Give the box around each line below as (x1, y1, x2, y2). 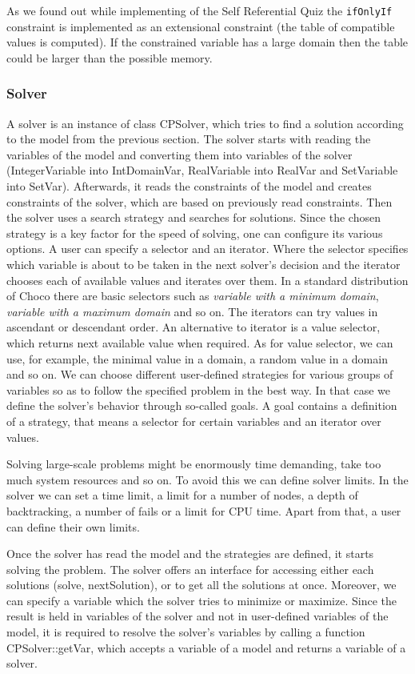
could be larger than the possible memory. (6, 49, 213, 66)
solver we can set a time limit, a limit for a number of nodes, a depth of (6, 487, 358, 503)
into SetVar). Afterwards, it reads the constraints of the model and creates (6, 178, 372, 195)
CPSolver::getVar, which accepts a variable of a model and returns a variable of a (6, 639, 406, 656)
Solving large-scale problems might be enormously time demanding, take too (6, 455, 381, 472)
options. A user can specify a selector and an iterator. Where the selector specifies (6, 240, 409, 257)
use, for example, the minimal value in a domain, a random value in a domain (6, 350, 388, 367)
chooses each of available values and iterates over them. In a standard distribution (6, 271, 409, 288)
